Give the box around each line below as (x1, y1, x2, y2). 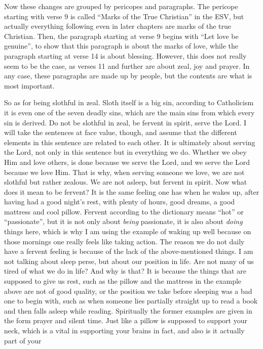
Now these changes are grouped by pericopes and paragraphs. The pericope (4, 1, 238, 11)
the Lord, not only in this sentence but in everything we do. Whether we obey (4, 147, 247, 157)
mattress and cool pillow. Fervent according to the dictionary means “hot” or (4, 206, 244, 216)
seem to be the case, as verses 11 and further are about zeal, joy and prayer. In (4, 60, 250, 71)
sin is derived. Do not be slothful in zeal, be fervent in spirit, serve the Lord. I (4, 117, 247, 127)
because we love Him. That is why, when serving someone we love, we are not (4, 166, 245, 177)
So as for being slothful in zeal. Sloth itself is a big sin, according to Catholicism (4, 97, 254, 108)
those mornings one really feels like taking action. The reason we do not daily (4, 236, 245, 246)
